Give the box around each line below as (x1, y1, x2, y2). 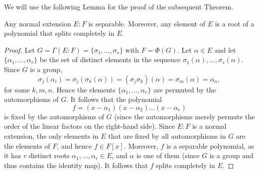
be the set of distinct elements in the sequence (39, 54, 181, 65)
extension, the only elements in (4, 130, 99, 141)
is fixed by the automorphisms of (4, 111, 104, 121)
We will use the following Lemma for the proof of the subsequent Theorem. (4, 1, 234, 11)
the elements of (4, 140, 50, 151)
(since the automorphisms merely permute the (114, 111, 255, 121)
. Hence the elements (52, 84, 116, 94)
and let (214, 44, 236, 55)
